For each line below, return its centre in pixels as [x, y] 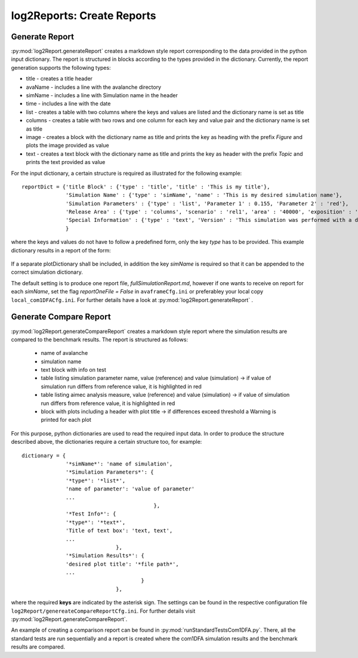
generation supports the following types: [61, 67]
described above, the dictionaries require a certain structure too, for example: [107, 442]
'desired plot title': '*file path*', [122, 564]
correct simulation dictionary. [47, 272]
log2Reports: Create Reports [84, 16]
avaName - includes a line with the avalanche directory [93, 87]
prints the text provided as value [66, 162]
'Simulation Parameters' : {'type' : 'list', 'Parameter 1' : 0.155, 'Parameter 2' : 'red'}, [207, 203]
